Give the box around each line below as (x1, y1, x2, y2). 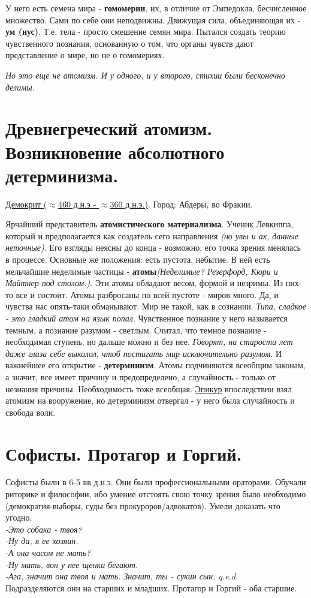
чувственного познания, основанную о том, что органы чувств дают (5, 37, 253, 49)
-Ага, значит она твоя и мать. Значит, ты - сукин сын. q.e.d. (5, 570, 238, 582)
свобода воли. (5, 405, 56, 418)
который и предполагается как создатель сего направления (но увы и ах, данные (5, 229, 298, 242)
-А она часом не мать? (5, 546, 91, 559)
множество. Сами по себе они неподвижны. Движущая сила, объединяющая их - (5, 13, 301, 26)
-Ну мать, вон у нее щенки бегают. (5, 558, 138, 570)
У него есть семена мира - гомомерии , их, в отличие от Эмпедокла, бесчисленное (5, 2, 307, 14)
